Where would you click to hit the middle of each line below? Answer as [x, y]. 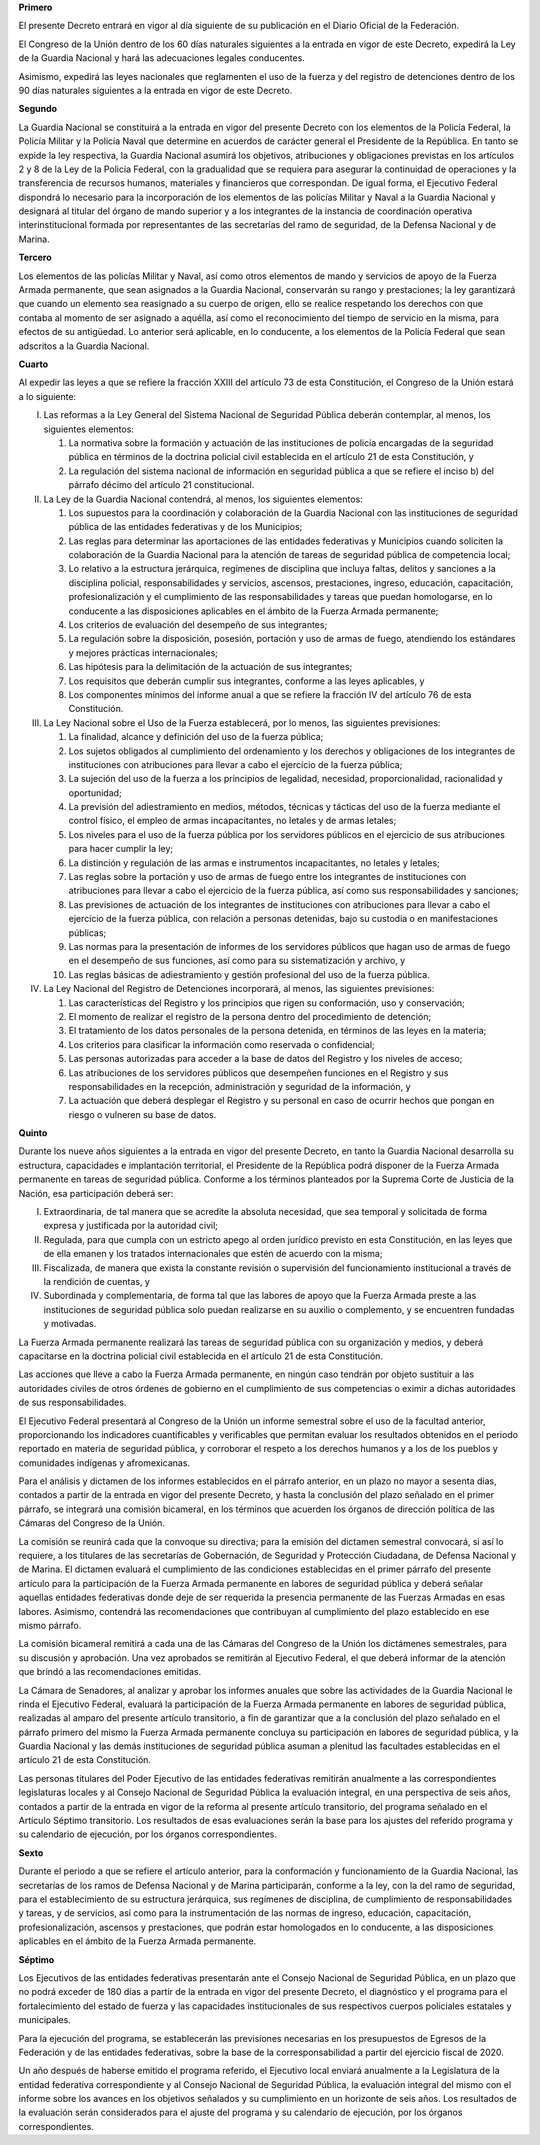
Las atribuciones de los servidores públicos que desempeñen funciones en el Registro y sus [258, 1072]
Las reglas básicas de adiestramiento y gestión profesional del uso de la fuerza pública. [249, 974]
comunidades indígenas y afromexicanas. [104, 1462]
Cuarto [33, 364]
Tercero [35, 257]
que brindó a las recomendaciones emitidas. [110, 1672]
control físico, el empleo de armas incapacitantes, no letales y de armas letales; [232, 821]
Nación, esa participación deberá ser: [96, 1193]
